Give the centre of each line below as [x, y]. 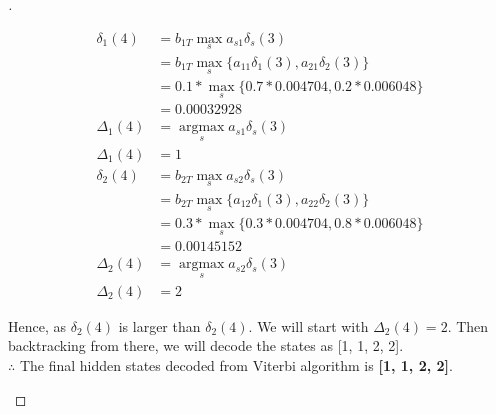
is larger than [159, 325]
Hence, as [37, 325]
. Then [468, 325]
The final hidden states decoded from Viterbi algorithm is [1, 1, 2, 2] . [236, 364]
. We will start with [308, 325]
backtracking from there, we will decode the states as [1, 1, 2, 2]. [206, 345]
